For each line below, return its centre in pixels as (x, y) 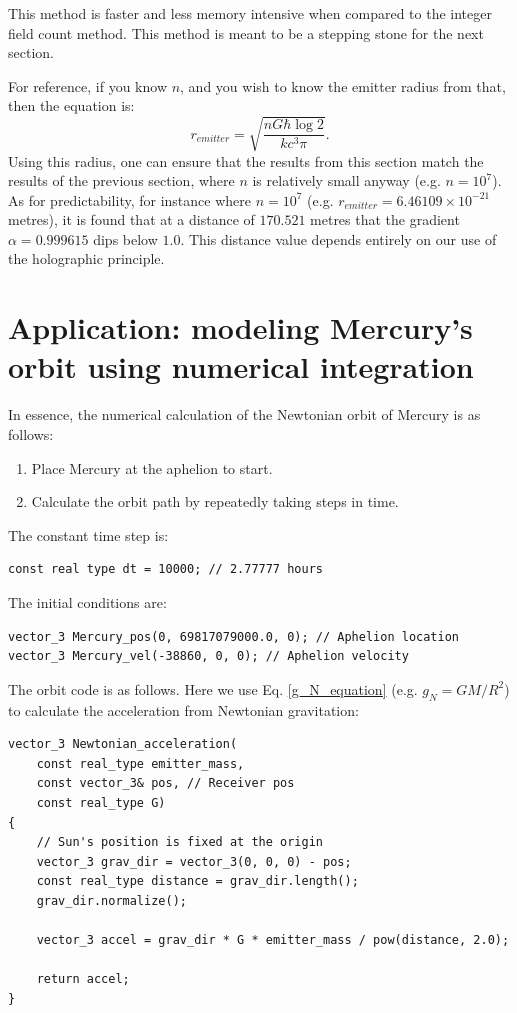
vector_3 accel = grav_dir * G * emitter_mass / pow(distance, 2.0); (273, 940)
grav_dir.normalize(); (111, 900)
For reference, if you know (87, 85)
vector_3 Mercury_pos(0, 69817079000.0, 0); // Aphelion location (234, 636)
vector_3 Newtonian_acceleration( (123, 744)
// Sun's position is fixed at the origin (179, 842)
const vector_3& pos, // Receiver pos (165, 783)
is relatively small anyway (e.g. (346, 180)
